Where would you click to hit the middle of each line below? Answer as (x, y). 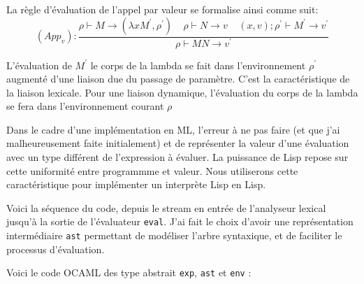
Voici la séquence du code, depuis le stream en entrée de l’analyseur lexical (166, 207)
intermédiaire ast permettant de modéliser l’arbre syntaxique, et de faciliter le (174, 235)
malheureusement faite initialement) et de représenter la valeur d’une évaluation (178, 143)
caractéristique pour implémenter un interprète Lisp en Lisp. (136, 184)
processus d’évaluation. (56, 249)
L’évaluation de (39, 65)
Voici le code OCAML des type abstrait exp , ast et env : (129, 272)
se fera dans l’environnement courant (85, 106)
